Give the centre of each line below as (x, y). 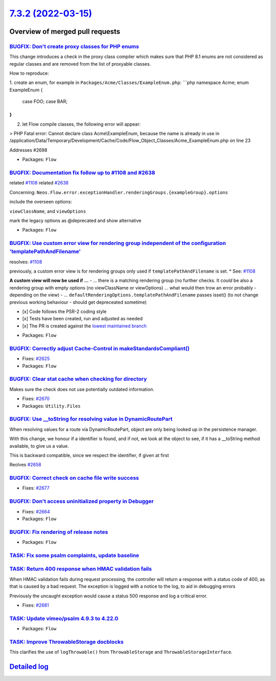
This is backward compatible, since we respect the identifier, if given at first (89, 455)
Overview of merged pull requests (65, 32)
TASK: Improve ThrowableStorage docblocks (66, 642)
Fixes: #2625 (36, 359)
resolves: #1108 (26, 262)
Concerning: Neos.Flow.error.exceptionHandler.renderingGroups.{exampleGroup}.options (119, 192)
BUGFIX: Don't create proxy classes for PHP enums (74, 46)
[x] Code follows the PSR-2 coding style (64, 311)
